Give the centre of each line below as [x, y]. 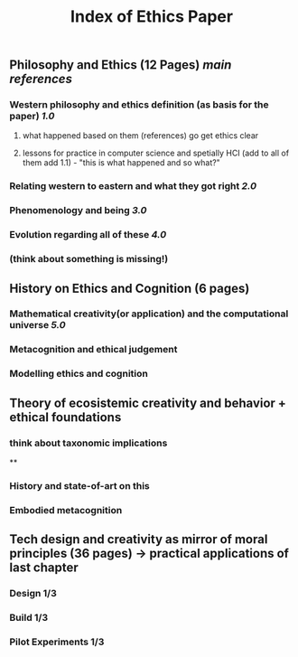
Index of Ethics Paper [152, 17]
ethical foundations [65, 417]
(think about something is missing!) [89, 259]
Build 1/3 [29, 618]
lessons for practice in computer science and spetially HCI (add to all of [156, 153]
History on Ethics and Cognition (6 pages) [130, 288]
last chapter [44, 568]
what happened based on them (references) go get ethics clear [140, 136]
